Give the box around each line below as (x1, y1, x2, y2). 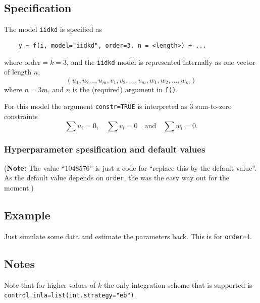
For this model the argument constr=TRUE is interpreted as (4, 101, 187, 111)
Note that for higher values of (4, 279, 96, 290)
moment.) (4, 182, 34, 193)
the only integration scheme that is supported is (104, 279, 252, 290)
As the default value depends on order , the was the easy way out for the (4, 172, 230, 183)
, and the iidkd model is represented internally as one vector (67, 56, 255, 67)
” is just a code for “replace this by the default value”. (89, 162, 256, 173)
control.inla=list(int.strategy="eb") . (4, 289, 136, 300)
